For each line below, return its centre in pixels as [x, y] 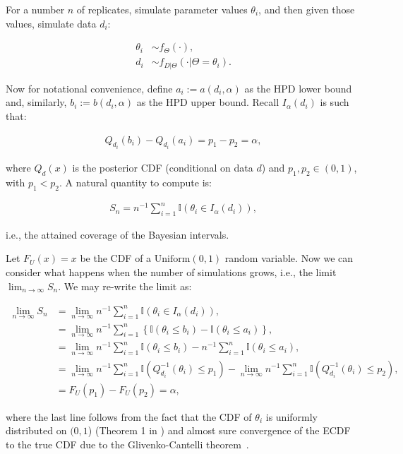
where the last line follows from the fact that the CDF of [129, 416]
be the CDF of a [116, 258]
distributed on [36, 430]
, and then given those [307, 9]
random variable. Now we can [289, 258]
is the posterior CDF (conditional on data [163, 167]
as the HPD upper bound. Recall [208, 102]
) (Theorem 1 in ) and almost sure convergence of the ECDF [219, 430]
